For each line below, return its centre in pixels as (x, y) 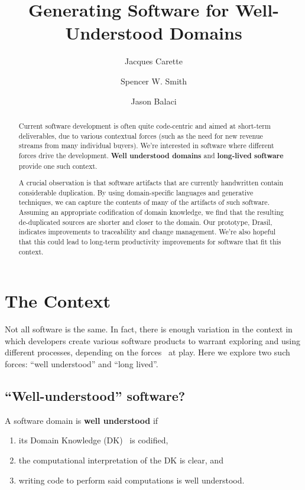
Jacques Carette (154, 61)
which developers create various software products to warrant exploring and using (153, 340)
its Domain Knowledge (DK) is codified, (93, 440)
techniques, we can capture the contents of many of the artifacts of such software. (144, 202)
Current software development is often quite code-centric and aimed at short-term (145, 125)
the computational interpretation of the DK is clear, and (121, 460)
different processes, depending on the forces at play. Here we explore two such (147, 352)
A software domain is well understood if (82, 420)
